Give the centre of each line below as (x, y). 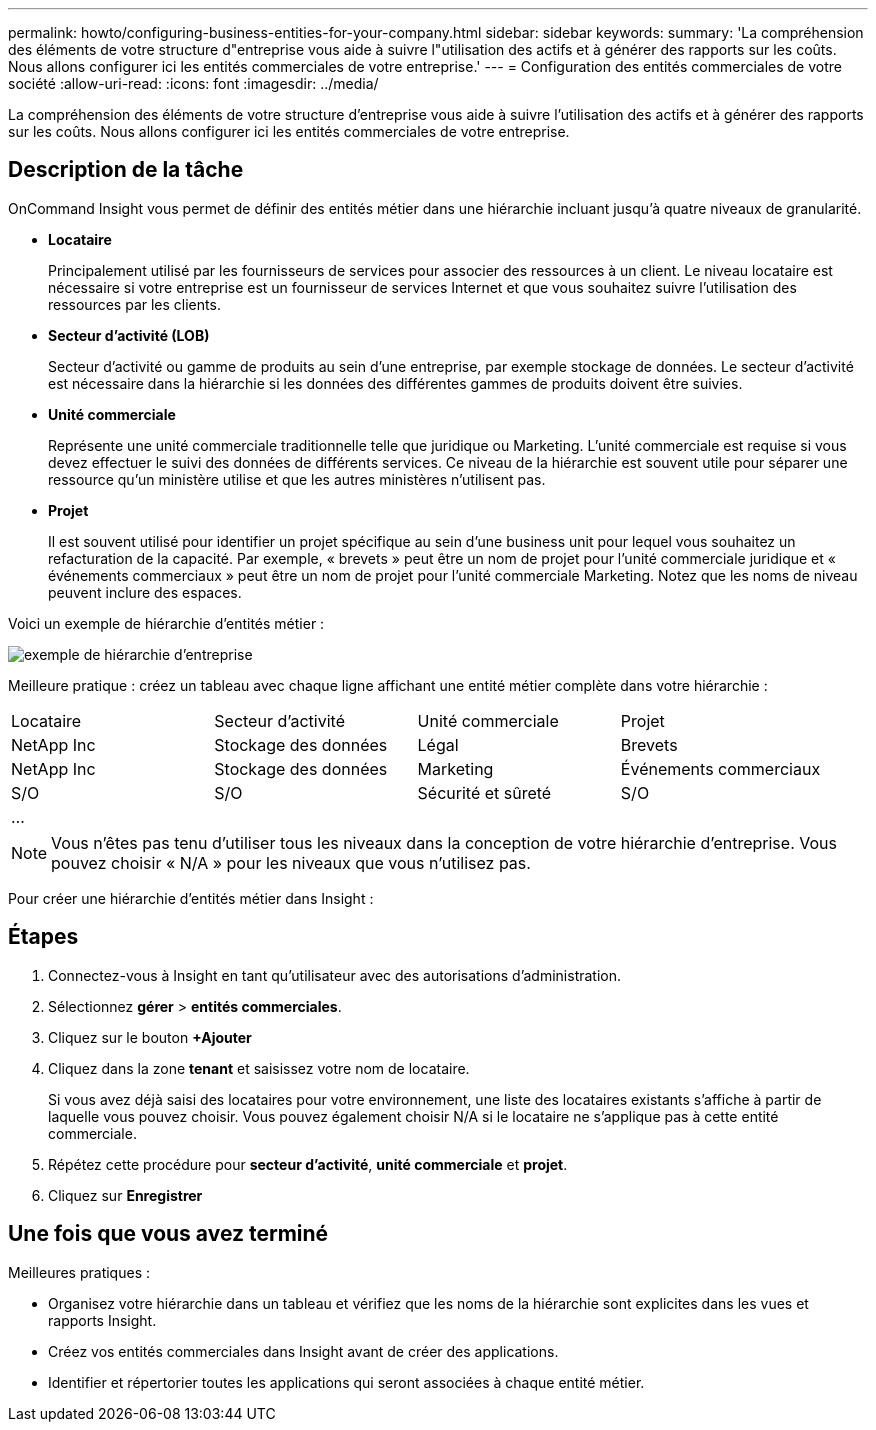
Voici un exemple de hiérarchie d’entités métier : (166, 623)
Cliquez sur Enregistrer (125, 1195)
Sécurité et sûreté (484, 792)
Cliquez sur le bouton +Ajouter (150, 1037)
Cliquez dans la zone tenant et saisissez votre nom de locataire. (259, 1068)
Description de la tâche (126, 170)
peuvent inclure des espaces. (145, 592)
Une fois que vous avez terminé (168, 1234)
